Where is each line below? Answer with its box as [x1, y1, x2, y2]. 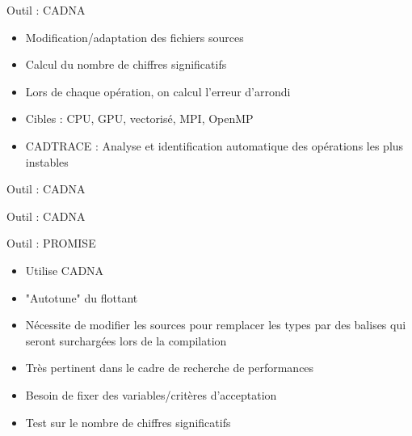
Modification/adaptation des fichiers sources [25, 28, 244, 45]
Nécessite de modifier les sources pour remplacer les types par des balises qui [25, 316, 406, 333]
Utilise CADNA [25, 261, 104, 278]
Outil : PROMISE [6, 235, 96, 252]
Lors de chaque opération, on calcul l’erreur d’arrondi [25, 83, 291, 99]
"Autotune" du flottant [25, 289, 138, 306]
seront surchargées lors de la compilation [25, 332, 227, 349]
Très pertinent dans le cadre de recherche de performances [25, 359, 314, 376]
